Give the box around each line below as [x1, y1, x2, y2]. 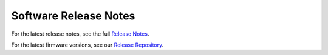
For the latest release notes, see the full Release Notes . [11, 30, 149, 37]
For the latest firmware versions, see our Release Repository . [11, 41, 164, 48]
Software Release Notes [11, 9, 135, 22]
